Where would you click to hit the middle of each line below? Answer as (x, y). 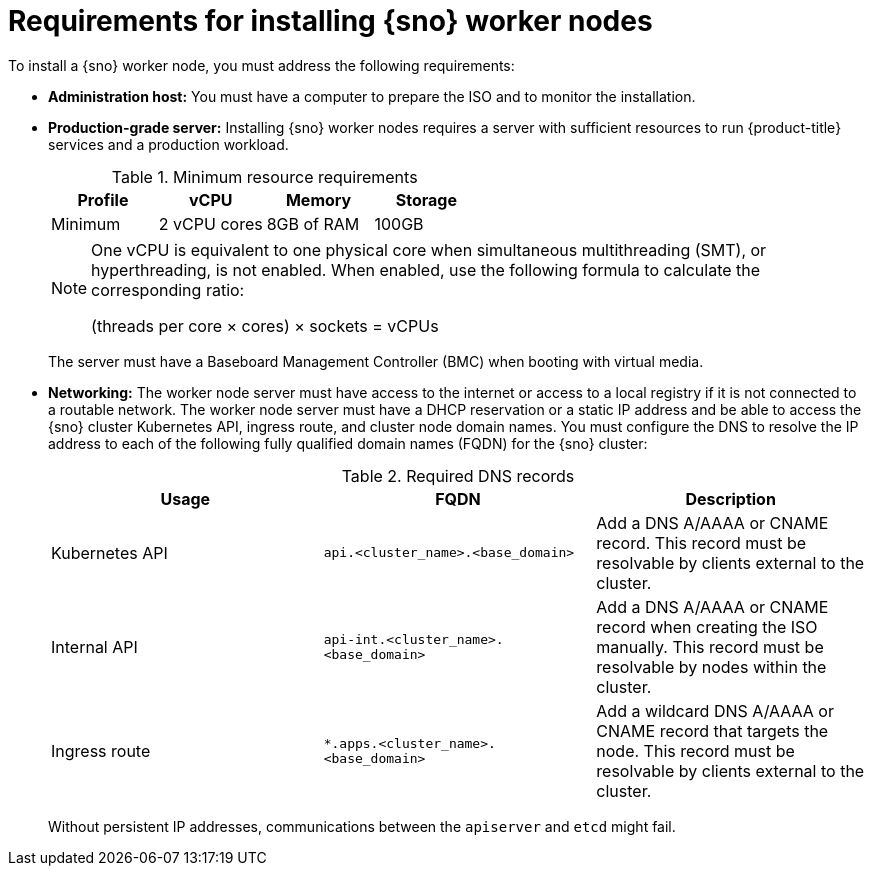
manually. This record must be (710, 646)
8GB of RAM (313, 223)
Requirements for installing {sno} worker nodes (330, 21)
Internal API (94, 646)
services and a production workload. (168, 144)
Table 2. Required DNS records (458, 475)
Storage (426, 199)
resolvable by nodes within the (711, 666)
